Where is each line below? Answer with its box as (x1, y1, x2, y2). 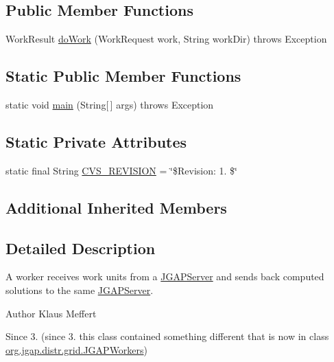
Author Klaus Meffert (5, 306, 97, 320)
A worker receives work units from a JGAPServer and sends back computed (5, 269, 324, 284)
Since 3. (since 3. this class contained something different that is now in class (5, 329, 329, 343)
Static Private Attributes (5, 131, 187, 152)
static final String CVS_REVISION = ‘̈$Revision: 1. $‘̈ (5, 163, 237, 177)
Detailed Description (5, 237, 156, 258)
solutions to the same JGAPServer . (5, 282, 154, 297)
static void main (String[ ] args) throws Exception (5, 98, 214, 111)
